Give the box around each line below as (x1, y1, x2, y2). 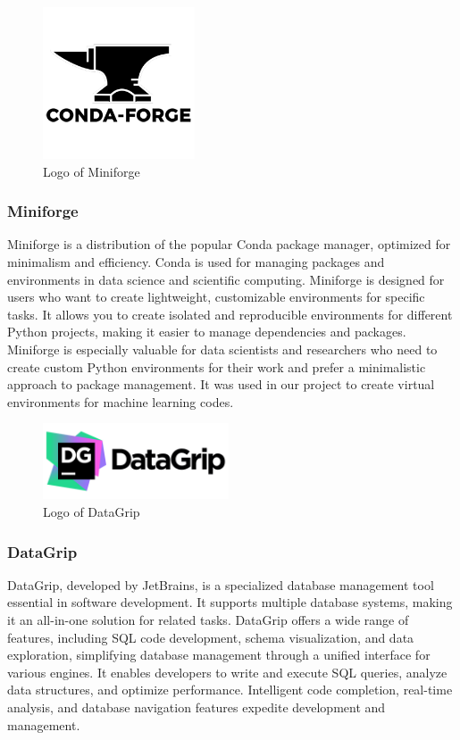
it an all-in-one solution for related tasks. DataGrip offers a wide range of (7, 611, 409, 629)
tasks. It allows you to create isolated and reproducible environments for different (7, 304, 453, 323)
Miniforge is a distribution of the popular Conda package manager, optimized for (7, 235, 451, 254)
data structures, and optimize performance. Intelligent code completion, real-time (7, 680, 453, 699)
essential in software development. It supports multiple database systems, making (7, 593, 453, 611)
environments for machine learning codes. (7, 392, 234, 411)
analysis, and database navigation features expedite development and (7, 698, 386, 717)
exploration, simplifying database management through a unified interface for (7, 645, 431, 664)
